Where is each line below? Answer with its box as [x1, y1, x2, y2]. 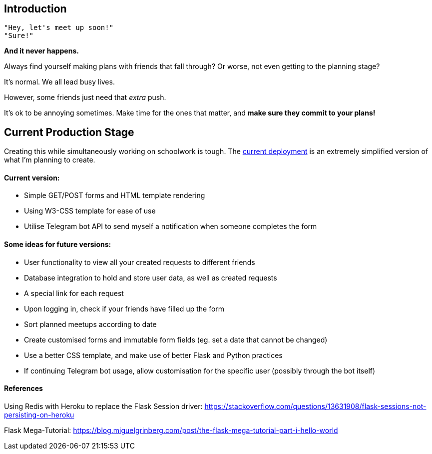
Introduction [4, 2, 67, 15]
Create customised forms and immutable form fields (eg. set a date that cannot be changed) [24, 335, 328, 344]
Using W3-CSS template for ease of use [24, 206, 156, 215]
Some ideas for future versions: [4, 240, 111, 249]
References [4, 384, 43, 393]
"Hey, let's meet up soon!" [4, 23, 114, 32]
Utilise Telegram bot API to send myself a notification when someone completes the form [24, 222, 317, 231]
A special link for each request [24, 288, 124, 297]
